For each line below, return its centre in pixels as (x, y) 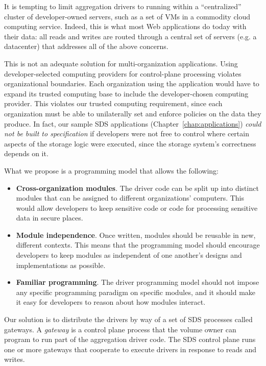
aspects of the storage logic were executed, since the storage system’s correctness (130, 143)
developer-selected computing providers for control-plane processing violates (123, 73)
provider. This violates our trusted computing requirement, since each (113, 103)
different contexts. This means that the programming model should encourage (138, 245)
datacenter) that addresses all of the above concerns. (86, 46)
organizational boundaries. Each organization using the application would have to (132, 83)
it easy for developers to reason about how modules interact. (111, 302)
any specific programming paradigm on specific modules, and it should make (136, 292)
